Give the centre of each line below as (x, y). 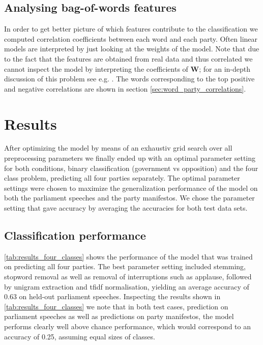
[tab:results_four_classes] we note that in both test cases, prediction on (116, 306)
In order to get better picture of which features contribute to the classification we (131, 29)
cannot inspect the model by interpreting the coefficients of (96, 68)
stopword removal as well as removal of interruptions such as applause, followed (128, 277)
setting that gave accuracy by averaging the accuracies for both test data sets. (126, 208)
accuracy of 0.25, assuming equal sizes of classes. (80, 336)
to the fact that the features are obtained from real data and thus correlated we (128, 58)
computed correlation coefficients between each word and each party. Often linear (131, 38)
